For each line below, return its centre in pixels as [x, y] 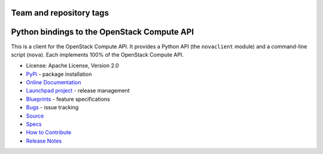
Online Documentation [54, 82]
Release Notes [44, 141]
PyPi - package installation [59, 74]
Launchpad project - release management [78, 91]
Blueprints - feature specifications [68, 99]
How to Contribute [49, 133]
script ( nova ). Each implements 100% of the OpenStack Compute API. [97, 54]
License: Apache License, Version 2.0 [72, 66]
